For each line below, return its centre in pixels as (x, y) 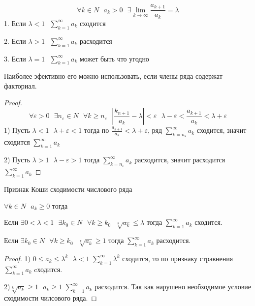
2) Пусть (17, 160)
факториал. (20, 85)
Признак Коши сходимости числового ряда (68, 189)
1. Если (15, 23)
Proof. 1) (17, 258)
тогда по (96, 130)
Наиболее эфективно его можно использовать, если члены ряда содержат (113, 76)
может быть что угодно (114, 58)
